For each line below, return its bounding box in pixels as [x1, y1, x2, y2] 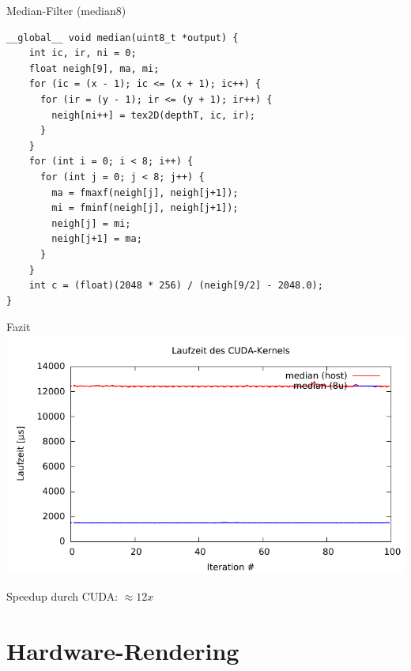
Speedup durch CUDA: [6, 587, 119, 604]
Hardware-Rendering [6, 634, 239, 666]
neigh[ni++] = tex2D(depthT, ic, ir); [51, 109, 255, 121]
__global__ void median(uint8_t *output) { [6, 32, 239, 43]
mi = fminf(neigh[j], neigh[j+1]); [51, 202, 239, 214]
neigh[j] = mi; [51, 217, 131, 229]
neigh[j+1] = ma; [51, 233, 142, 245]
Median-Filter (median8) [6, 2, 126, 18]
